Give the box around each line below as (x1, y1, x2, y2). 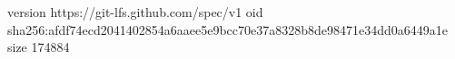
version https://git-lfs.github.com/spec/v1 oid (7, 3, 263, 21)
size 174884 (7, 38, 70, 56)
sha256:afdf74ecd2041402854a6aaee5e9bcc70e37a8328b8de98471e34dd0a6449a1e (7, 20, 449, 38)
